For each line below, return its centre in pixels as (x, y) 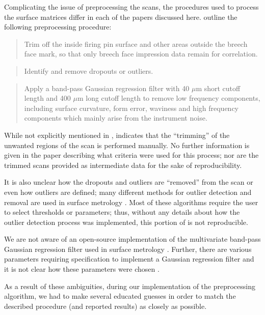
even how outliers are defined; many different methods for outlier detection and (128, 192)
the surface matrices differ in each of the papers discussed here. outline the (121, 17)
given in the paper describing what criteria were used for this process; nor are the (131, 155)
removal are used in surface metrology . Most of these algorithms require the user (131, 202)
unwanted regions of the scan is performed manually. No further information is (127, 145)
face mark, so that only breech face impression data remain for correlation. (141, 54)
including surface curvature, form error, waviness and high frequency (131, 108)
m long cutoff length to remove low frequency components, (169, 98)
